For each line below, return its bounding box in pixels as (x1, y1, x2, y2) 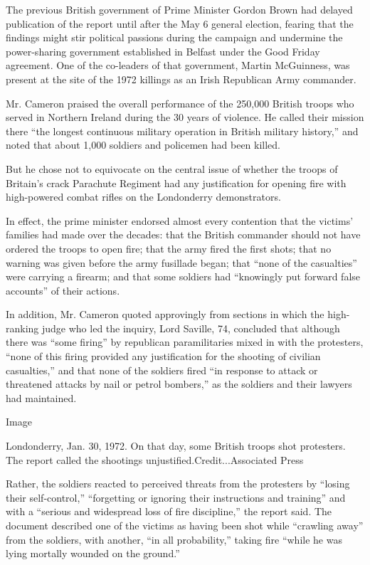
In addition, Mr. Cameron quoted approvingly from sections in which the (6, 307, 324, 322)
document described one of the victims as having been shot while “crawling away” (6, 518, 364, 532)
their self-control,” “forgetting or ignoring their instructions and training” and (6, 490, 346, 505)
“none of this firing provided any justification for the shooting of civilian (6, 349, 321, 364)
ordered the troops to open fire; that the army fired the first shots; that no (6, 241, 332, 255)
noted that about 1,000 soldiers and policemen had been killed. (6, 137, 281, 152)
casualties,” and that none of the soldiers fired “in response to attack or (6, 362, 318, 377)
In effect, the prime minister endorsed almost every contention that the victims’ (6, 213, 354, 228)
